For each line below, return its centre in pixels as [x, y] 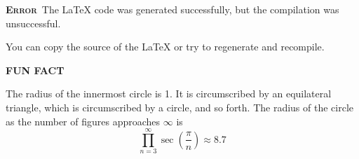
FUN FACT [35, 70]
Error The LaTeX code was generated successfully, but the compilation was [172, 9]
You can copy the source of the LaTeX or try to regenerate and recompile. [165, 47]
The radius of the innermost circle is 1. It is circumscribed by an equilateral [169, 94]
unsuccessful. [33, 23]
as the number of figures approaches [83, 121]
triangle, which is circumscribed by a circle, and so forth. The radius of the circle [180, 107]
